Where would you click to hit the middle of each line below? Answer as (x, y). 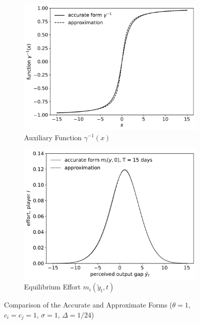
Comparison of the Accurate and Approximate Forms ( (88, 305)
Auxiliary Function (53, 137)
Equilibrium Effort (52, 287)
